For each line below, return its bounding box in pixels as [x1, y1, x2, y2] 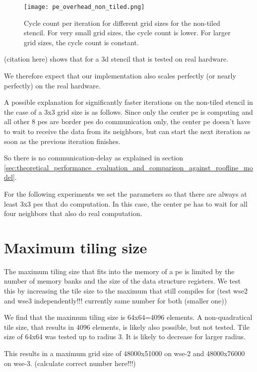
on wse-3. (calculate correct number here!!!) [4, 358, 136, 368]
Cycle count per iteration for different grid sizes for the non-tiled [24, 17, 220, 28]
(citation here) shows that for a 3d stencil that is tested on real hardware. [4, 54, 229, 64]
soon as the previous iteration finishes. [4, 136, 121, 146]
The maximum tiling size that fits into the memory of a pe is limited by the [4, 266, 235, 276]
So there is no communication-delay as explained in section [4, 152, 184, 163]
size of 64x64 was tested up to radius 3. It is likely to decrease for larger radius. [4, 331, 246, 342]
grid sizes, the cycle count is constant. [24, 37, 139, 47]
